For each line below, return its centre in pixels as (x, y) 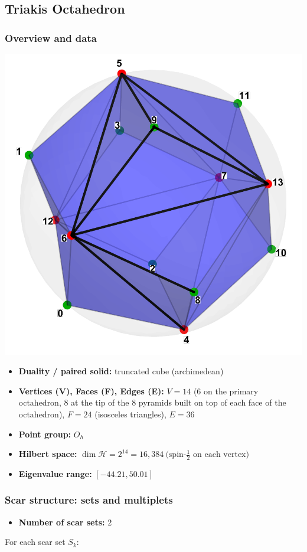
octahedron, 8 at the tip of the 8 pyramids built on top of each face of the (152, 402)
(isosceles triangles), (130, 414)
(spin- (176, 455)
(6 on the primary (226, 391)
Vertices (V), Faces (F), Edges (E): (91, 391)
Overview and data (51, 37)
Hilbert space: (48, 454)
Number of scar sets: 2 (65, 522)
